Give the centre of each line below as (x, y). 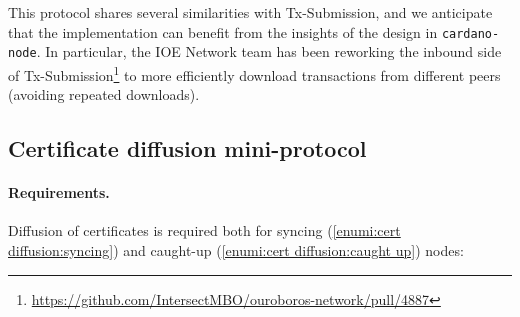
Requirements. (59, 192)
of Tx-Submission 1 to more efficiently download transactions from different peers (254, 73)
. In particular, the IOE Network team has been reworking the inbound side (269, 51)
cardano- (470, 33)
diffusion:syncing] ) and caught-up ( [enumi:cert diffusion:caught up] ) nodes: (236, 249)
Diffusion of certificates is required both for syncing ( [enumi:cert (204, 230)
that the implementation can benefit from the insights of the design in (223, 31)
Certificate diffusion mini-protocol (187, 148)
